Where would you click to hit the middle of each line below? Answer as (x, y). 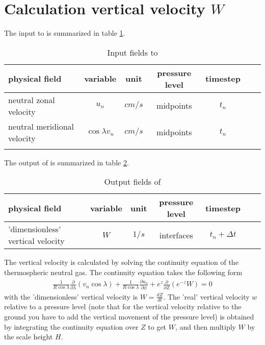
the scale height (29, 337)
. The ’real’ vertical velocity (206, 296)
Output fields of (132, 182)
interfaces (176, 235)
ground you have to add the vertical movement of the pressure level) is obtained (129, 316)
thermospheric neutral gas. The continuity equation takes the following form (123, 272)
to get (157, 326)
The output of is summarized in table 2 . (67, 162)
